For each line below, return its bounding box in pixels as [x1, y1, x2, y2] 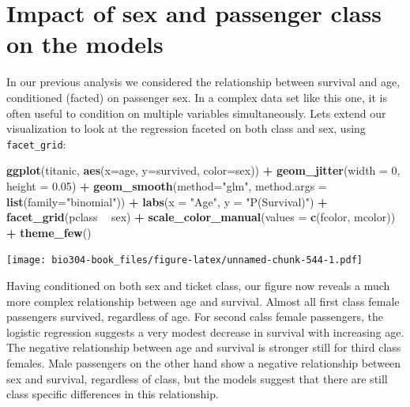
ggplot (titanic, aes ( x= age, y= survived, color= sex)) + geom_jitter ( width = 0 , [6, 162, 401, 179]
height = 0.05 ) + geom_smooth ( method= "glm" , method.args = [6, 177, 327, 194]
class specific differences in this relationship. [6, 386, 219, 402]
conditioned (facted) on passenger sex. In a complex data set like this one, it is [6, 89, 387, 105]
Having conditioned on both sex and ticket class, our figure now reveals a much [6, 277, 390, 293]
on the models [6, 28, 164, 60]
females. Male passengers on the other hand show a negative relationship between [6, 354, 401, 371]
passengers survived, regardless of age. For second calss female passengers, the [6, 308, 383, 325]
